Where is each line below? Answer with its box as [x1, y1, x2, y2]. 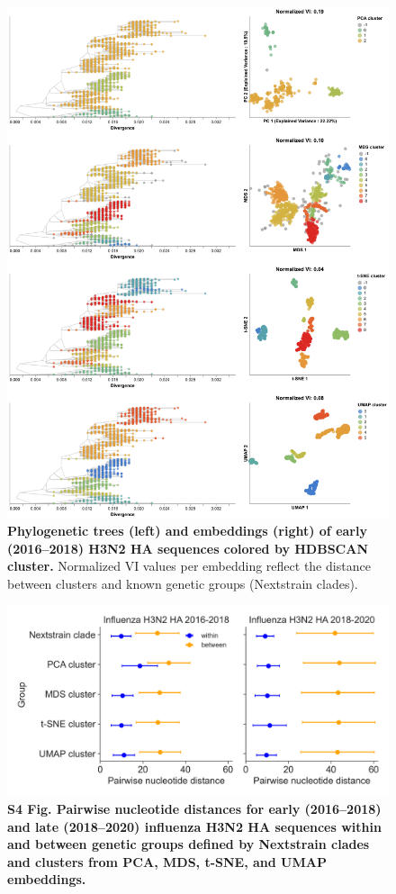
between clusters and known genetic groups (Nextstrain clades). [7, 573, 358, 592]
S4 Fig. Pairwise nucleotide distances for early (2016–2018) [7, 799, 382, 818]
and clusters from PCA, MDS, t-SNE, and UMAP [7, 852, 327, 871]
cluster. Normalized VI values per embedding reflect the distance [7, 556, 371, 575]
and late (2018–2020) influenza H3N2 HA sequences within [7, 817, 382, 835]
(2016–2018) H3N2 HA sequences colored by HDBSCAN [7, 538, 369, 557]
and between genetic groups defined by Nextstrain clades [7, 835, 370, 853]
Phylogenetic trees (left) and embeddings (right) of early [7, 521, 367, 540]
